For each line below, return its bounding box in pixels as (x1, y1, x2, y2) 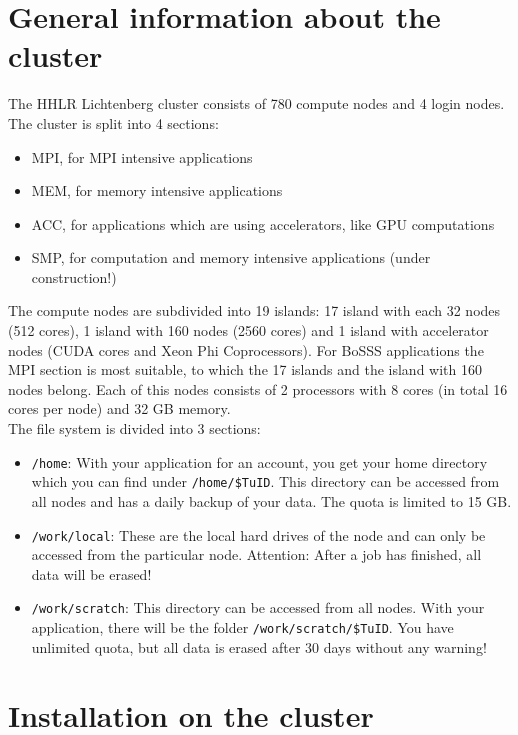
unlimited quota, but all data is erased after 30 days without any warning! (31, 636, 487, 657)
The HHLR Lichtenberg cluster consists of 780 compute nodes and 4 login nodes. (8, 93, 505, 114)
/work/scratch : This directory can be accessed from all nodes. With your (31, 597, 485, 618)
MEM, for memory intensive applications (31, 180, 283, 201)
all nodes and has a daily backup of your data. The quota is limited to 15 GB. (31, 490, 512, 511)
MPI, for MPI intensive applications (31, 146, 253, 167)
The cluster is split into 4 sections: (8, 112, 219, 133)
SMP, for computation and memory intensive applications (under (31, 247, 431, 268)
